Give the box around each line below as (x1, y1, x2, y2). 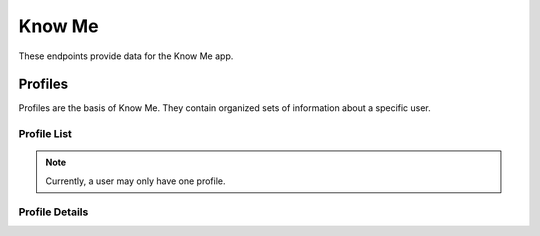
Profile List (18, 127, 72, 141)
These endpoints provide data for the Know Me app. (18, 50, 234, 62)
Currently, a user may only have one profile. (45, 175, 226, 187)
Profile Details (18, 205, 89, 219)
